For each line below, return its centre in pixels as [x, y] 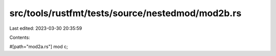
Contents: [20, 37]
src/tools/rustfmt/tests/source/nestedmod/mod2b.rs [125, 13]
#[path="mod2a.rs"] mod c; [39, 47]
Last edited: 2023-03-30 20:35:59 [46, 28]
